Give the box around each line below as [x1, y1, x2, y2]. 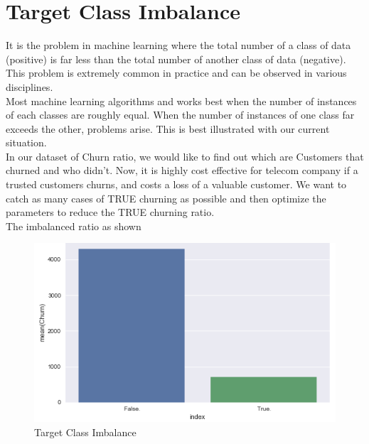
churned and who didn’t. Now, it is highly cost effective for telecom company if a [6, 163, 358, 178]
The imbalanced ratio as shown [6, 218, 141, 233]
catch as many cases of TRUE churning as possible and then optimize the [6, 190, 326, 205]
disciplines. [6, 79, 53, 94]
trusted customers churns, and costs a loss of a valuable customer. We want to [6, 177, 347, 192]
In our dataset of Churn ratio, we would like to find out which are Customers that [6, 148, 364, 163]
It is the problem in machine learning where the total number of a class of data [6, 38, 351, 53]
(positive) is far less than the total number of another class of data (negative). [6, 51, 346, 66]
